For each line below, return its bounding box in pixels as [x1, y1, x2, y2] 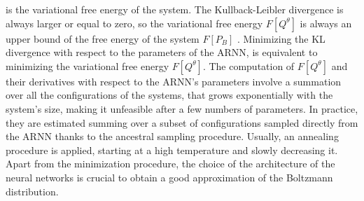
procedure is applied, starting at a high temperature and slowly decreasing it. [6, 142, 338, 157]
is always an [300, 15, 352, 30]
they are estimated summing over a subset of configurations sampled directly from [6, 115, 358, 130]
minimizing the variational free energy [6, 58, 169, 73]
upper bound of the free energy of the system [6, 31, 199, 46]
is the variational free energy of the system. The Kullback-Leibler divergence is [6, 2, 344, 16]
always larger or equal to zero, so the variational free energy [6, 15, 263, 30]
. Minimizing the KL [237, 31, 325, 46]
